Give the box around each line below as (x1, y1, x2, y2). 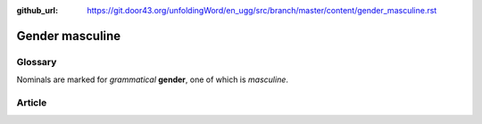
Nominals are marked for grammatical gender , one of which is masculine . (16, 74, 289, 85)
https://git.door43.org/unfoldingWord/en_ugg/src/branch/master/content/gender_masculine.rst (87, 5, 437, 15)
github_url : (16, 5, 58, 15)
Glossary (16, 55, 57, 68)
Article (16, 96, 47, 109)
